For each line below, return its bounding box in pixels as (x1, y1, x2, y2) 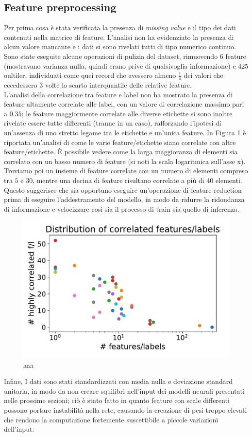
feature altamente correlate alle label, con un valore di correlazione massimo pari (4, 99, 244, 109)
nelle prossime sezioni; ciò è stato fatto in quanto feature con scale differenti (4, 395, 230, 405)
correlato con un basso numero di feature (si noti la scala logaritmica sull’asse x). (4, 156, 246, 166)
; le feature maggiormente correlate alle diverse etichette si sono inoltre (21, 108, 233, 118)
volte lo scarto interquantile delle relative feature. (45, 80, 192, 90)
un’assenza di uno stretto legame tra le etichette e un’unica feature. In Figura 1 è (4, 127, 246, 137)
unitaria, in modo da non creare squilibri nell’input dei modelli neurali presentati (4, 385, 245, 396)
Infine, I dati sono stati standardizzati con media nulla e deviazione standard (4, 376, 233, 386)
